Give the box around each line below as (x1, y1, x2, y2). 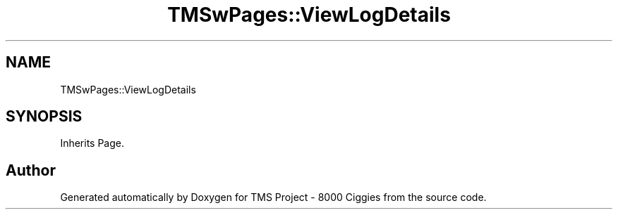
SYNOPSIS (6, 107, 83, 126)
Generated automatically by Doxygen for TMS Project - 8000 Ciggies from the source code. (60, 191, 487, 204)
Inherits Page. (60, 137, 125, 150)
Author (6, 161, 56, 179)
